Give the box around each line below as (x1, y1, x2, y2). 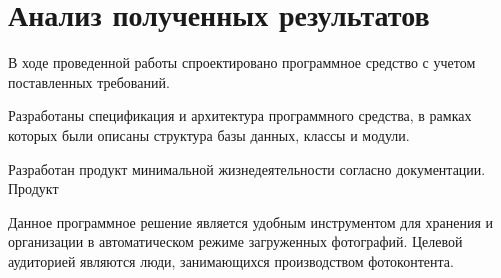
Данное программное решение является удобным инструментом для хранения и (8, 211, 494, 232)
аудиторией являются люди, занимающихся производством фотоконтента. (8, 250, 454, 271)
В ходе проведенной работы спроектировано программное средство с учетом (8, 52, 476, 73)
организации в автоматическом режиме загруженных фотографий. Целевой (8, 231, 463, 252)
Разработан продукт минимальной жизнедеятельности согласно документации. (8, 158, 486, 179)
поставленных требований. (8, 71, 170, 92)
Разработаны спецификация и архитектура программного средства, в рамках (8, 105, 472, 126)
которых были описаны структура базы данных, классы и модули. (8, 124, 410, 145)
